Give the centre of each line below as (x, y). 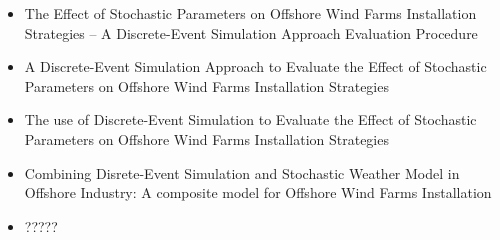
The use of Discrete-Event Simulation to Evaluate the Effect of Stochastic (250, 119)
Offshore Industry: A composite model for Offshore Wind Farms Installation (258, 192)
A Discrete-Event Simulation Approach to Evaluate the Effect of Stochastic (255, 66)
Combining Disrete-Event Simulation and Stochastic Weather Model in (242, 172)
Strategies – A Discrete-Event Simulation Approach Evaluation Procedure (251, 32)
